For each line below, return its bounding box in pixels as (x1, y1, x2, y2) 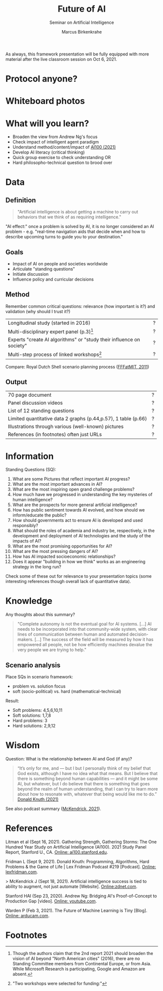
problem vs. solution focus (12, 683, 66, 689)
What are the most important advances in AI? (12, 481, 103, 487)
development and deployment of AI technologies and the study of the (12, 533, 151, 539)
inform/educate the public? (12, 512, 67, 518)
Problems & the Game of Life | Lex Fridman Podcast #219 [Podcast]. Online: (5, 864, 156, 869)
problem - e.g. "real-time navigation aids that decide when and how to (5, 229, 146, 234)
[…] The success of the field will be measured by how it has (34, 637, 154, 642)
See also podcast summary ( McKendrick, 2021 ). (5, 806, 101, 812)
